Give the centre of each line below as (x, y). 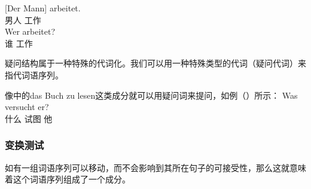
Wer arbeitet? (30, 31)
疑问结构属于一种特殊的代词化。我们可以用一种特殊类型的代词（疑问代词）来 (155, 63)
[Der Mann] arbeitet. (43, 8)
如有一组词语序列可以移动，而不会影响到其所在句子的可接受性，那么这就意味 (155, 167)
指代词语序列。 (34, 74)
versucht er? (27, 107)
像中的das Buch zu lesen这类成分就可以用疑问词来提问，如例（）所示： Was (151, 95)
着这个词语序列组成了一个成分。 (68, 179)
